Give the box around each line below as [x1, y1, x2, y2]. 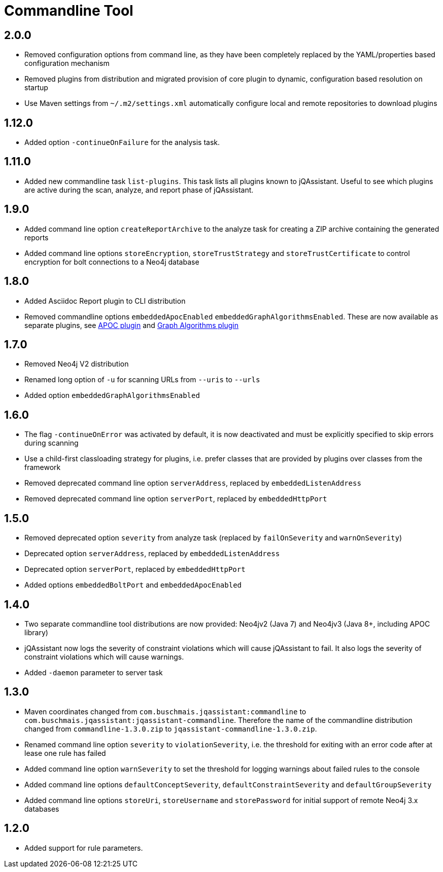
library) [24, 628, 48, 637]
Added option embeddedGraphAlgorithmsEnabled [24, 391, 200, 400]
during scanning [24, 439, 79, 448]
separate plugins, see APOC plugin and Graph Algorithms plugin [24, 320, 239, 330]
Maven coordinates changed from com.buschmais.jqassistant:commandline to [24, 707, 306, 716]
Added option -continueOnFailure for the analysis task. [24, 138, 220, 147]
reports [24, 233, 49, 242]
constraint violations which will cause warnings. [24, 652, 184, 661]
